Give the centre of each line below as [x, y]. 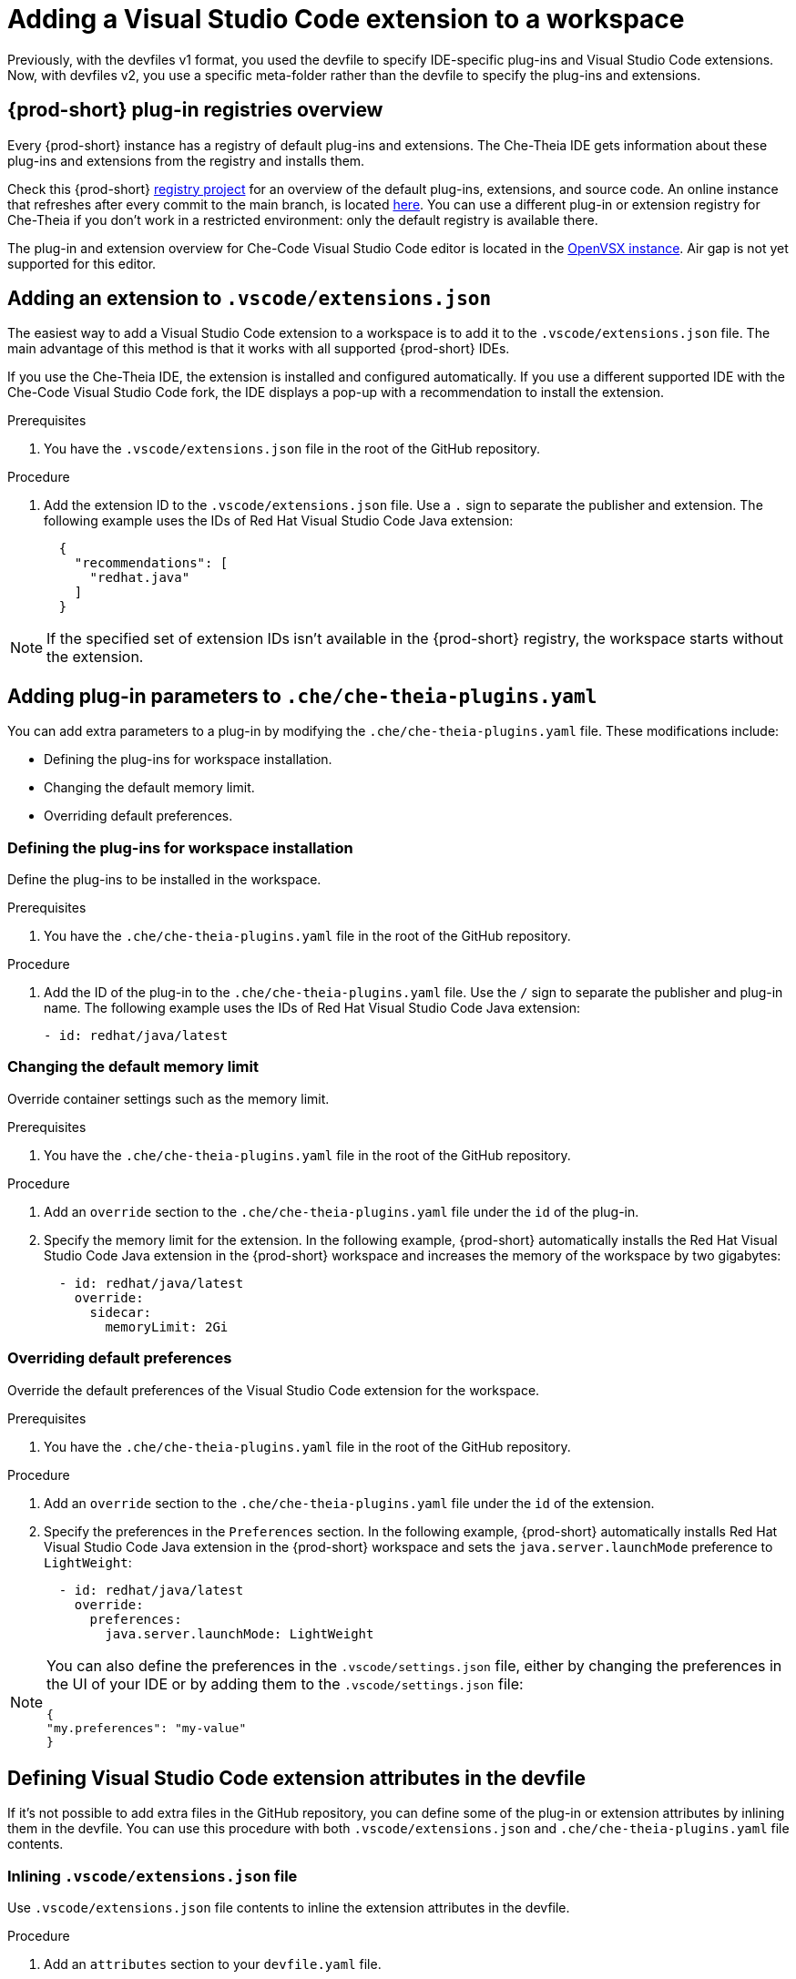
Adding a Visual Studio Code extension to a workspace [346, 19]
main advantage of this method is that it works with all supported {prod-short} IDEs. [259, 349]
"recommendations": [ [151, 563]
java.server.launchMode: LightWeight [240, 1633]
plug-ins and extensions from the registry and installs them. [186, 160]
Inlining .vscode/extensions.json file [153, 1876]
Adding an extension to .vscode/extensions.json [250, 299]
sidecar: [121, 1312]
